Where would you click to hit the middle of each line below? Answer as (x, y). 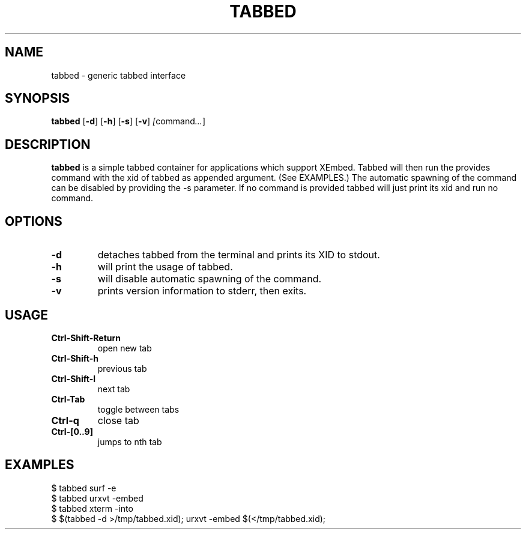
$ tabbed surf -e (84, 488)
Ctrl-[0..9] (72, 431)
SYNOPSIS (38, 99)
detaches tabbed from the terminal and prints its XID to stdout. (239, 255)
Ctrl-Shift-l (74, 378)
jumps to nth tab (130, 441)
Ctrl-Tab (68, 399)
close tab (118, 420)
